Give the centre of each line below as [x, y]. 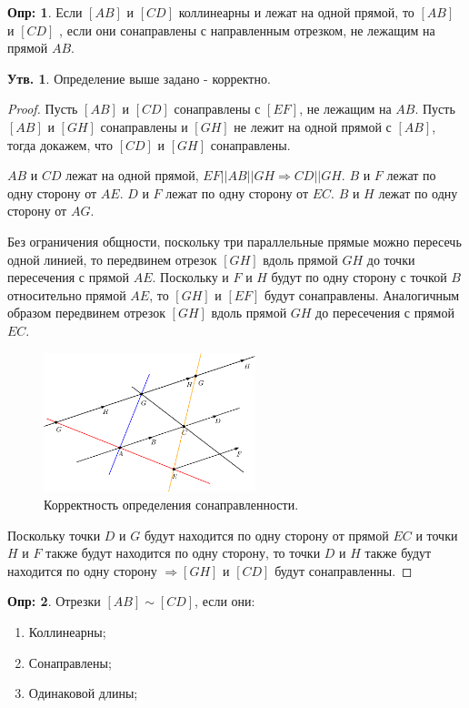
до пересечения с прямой [385, 313]
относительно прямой [67, 294]
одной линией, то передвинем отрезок [112, 259]
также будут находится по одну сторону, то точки [183, 553]
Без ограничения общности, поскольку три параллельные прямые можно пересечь [234, 241]
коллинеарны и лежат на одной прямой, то [296, 12]
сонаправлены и [144, 126]
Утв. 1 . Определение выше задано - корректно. [139, 78]
